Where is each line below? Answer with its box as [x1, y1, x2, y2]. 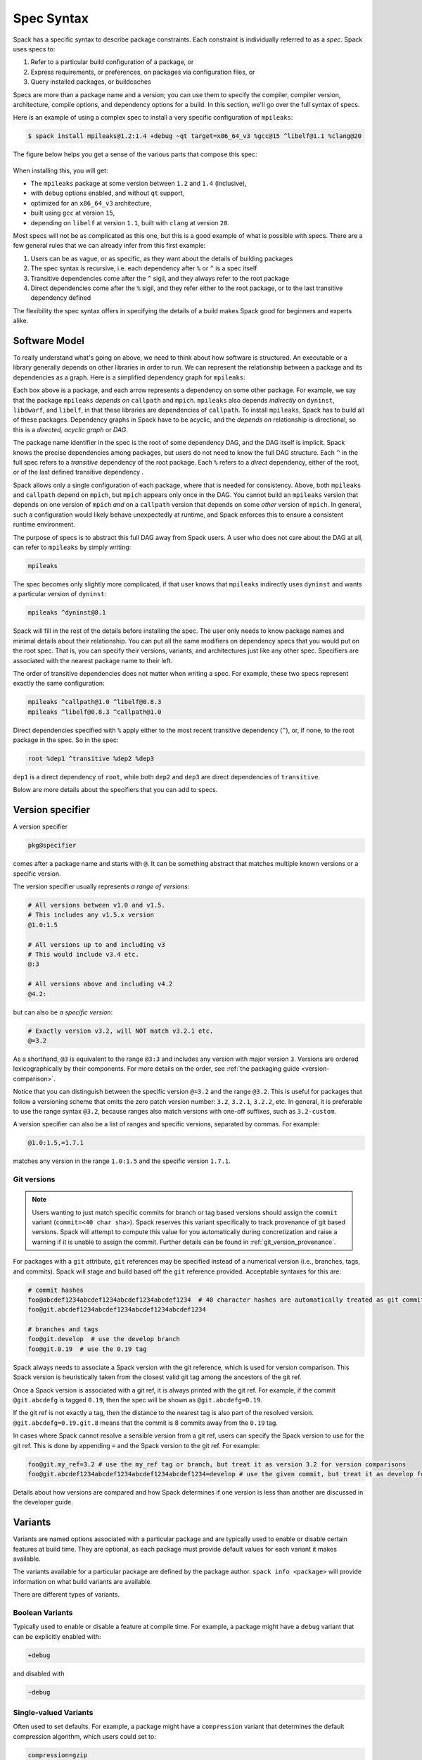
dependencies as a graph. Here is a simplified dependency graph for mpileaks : [13, 373, 245, 382]
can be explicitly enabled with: [13, 1632, 101, 1640]
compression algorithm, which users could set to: [13, 1732, 156, 1740]
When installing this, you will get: [13, 166, 108, 175]
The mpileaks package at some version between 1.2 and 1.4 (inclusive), [30, 180, 247, 188]
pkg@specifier [27, 841, 77, 850]
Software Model [13, 334, 84, 346]
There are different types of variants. [13, 1590, 120, 1599]
